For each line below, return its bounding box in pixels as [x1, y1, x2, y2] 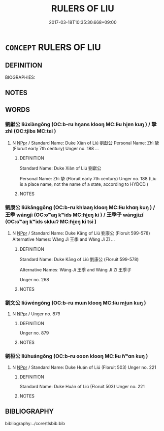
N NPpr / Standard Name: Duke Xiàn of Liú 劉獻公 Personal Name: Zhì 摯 [12, 140, 159, 146]
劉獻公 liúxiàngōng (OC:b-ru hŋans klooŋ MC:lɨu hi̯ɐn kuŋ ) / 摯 [5, 121, 157, 128]
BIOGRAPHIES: [5, 74, 35, 80]
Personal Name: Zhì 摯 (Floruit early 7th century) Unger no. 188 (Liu [19, 175, 157, 181]
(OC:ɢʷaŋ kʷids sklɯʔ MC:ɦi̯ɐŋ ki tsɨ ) [5, 218, 97, 225]
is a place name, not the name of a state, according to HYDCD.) [19, 181, 149, 187]
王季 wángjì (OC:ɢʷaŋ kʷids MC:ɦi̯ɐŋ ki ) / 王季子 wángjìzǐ [5, 211, 144, 218]
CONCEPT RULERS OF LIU [5, 41, 101, 53]
